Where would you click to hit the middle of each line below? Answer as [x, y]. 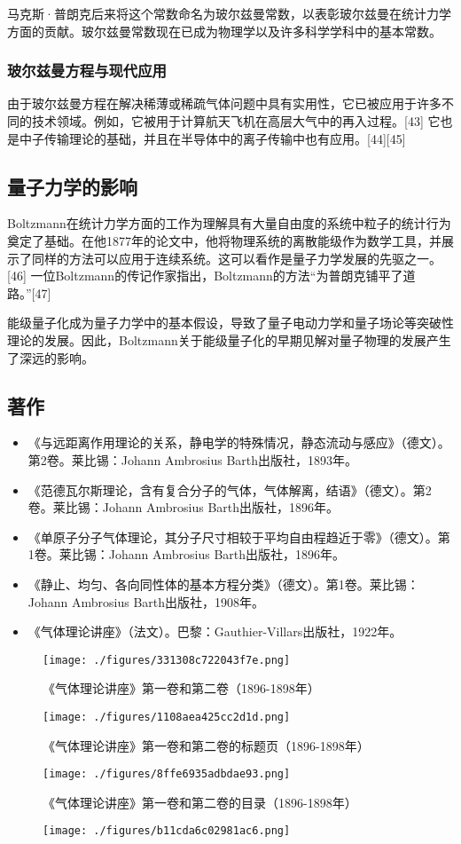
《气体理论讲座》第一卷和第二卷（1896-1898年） [181, 688]
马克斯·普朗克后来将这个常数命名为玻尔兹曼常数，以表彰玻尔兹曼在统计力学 [229, 13]
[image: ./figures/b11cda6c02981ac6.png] [167, 831]
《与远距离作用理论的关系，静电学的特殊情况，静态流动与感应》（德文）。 [239, 442]
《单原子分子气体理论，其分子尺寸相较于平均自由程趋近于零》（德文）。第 [239, 536]
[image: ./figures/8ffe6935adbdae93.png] [167, 774]
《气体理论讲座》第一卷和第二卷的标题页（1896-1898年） [206, 745]
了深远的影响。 [51, 357]
